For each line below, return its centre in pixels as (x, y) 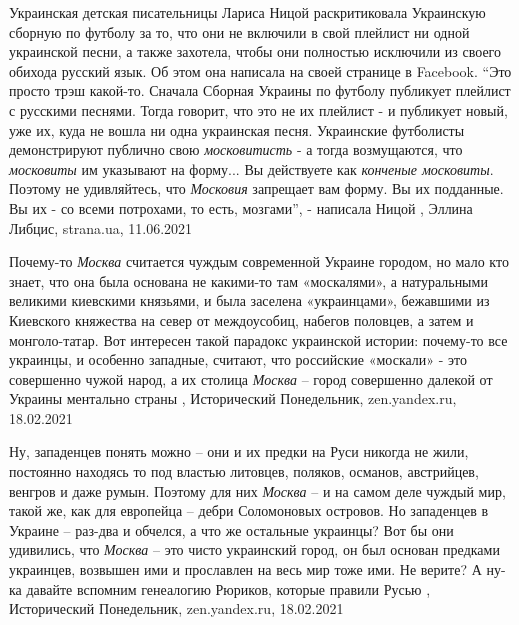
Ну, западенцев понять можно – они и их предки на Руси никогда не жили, (239, 451)
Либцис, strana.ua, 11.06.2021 (101, 227)
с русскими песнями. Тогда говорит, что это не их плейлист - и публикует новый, (258, 109)
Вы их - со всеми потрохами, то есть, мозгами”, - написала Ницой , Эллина (241, 207)
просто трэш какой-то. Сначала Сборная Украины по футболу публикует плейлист (260, 90)
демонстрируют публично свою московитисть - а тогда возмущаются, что (236, 149)
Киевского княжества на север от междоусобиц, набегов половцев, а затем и (241, 319)
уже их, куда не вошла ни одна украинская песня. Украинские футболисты (237, 129)
